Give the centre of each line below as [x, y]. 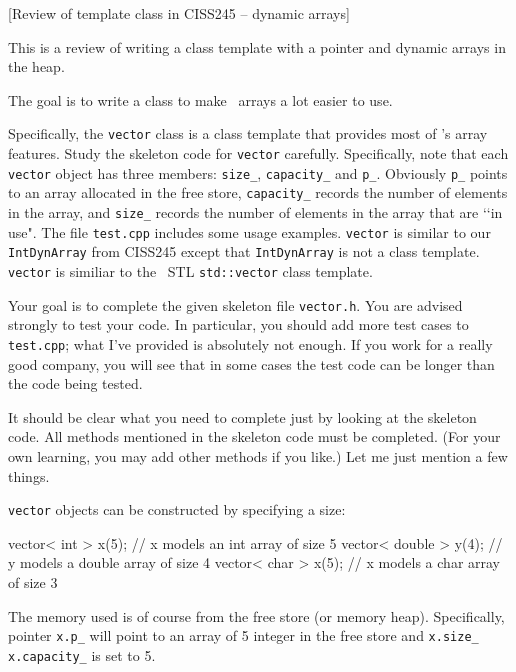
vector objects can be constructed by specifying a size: [177, 509]
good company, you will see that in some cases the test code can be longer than [251, 363]
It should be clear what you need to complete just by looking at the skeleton [242, 416]
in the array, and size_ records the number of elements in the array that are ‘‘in [255, 212]
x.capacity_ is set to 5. [82, 654]
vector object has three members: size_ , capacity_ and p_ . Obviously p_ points [258, 172]
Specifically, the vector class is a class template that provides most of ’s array [248, 133]
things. [29, 475]
